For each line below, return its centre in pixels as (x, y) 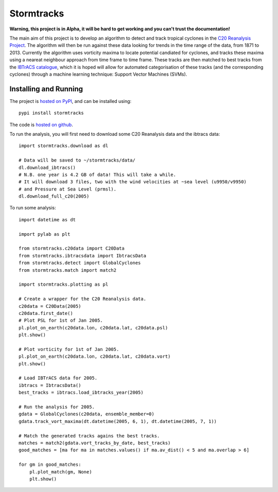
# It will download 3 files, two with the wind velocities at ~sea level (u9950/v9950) (133, 182)
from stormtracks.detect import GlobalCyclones (80, 263)
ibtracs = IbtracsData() (50, 385)
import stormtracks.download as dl (64, 146)
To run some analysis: (33, 208)
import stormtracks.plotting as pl (64, 285)
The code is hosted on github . (41, 125)
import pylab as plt (45, 234)
